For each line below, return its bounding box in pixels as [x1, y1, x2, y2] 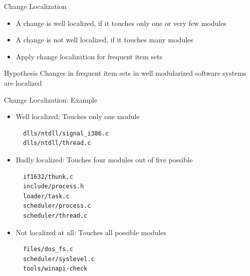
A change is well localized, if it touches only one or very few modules [15, 17, 227, 28]
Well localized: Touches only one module [15, 111, 140, 122]
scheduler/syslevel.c [23, 255, 95, 263]
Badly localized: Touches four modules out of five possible [15, 154, 193, 164]
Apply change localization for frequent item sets [15, 51, 163, 61]
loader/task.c [23, 192, 70, 200]
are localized [4, 77, 42, 88]
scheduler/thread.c [23, 212, 87, 219]
